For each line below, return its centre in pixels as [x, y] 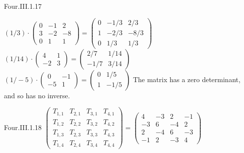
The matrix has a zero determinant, [187, 79]
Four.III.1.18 [23, 127]
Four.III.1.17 [23, 6]
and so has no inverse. [37, 95]
